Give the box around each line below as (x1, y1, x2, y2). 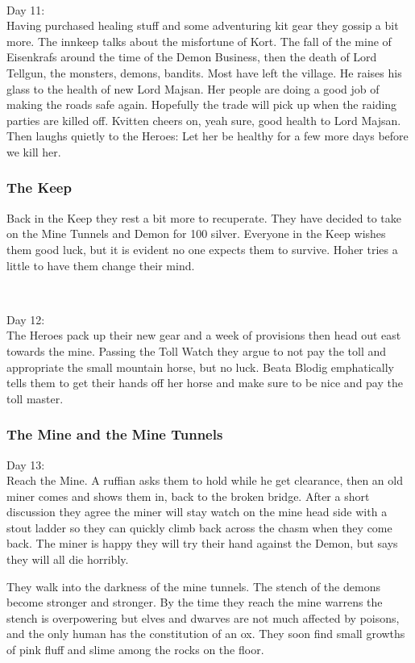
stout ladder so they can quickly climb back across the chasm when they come (6, 519, 392, 536)
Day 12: (6, 311, 45, 327)
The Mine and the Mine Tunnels (6, 424, 223, 444)
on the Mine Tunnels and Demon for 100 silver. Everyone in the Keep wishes (6, 225, 386, 242)
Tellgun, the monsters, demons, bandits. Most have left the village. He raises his (6, 64, 402, 81)
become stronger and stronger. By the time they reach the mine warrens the (6, 594, 383, 611)
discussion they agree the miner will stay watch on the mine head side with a (6, 503, 388, 520)
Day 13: (6, 456, 45, 473)
